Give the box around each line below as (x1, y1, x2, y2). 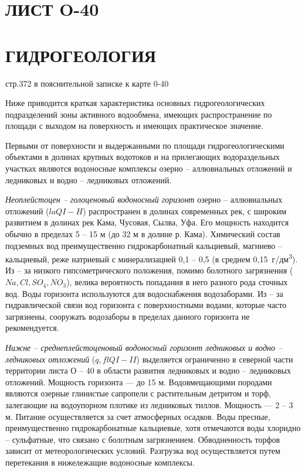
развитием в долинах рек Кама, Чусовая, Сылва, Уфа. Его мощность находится (5, 216, 289, 228)
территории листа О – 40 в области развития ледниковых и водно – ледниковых (5, 364, 291, 377)
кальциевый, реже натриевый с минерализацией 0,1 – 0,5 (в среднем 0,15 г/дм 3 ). (5, 251, 298, 265)
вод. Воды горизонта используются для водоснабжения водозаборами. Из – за (5, 287, 283, 299)
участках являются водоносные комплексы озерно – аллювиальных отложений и (5, 162, 292, 175)
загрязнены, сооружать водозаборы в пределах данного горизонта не (5, 310, 250, 322)
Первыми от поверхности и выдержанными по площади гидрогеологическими (5, 139, 284, 151)
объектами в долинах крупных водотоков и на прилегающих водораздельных (5, 151, 280, 163)
